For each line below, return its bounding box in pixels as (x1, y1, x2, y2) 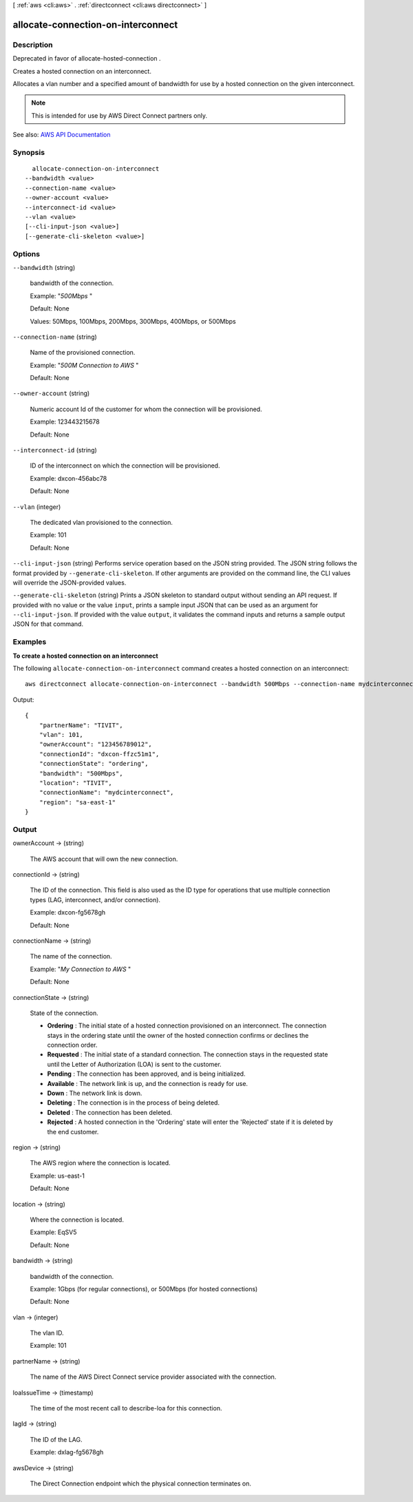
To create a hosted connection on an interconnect (12, 651, 158, 660)
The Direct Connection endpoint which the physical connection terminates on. (30, 1479, 251, 1488)
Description (12, 40, 53, 50)
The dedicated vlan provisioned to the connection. (30, 518, 173, 526)
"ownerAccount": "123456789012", (39, 740, 153, 749)
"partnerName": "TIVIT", (39, 721, 123, 729)
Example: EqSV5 (30, 1228, 77, 1236)
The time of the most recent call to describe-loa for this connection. (30, 1404, 222, 1412)
